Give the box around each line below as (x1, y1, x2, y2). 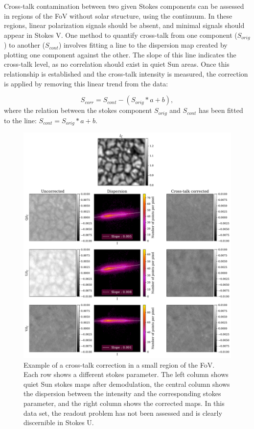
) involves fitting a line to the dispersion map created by (58, 40, 228, 50)
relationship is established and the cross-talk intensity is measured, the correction (4, 69, 248, 79)
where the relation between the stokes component (4, 105, 152, 115)
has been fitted (199, 105, 243, 115)
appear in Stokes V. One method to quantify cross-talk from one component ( (4, 29, 237, 40)
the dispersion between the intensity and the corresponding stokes (23, 388, 221, 399)
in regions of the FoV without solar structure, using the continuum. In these (4, 10, 232, 21)
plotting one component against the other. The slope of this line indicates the (4, 49, 236, 59)
